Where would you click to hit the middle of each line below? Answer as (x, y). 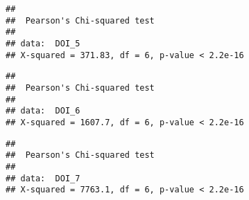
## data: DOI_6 (43, 111)
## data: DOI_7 (43, 178)
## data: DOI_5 (43, 43)
